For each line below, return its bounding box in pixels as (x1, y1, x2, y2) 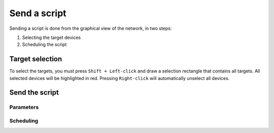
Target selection (9, 55, 62, 63)
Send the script (9, 88, 59, 97)
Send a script (9, 8, 66, 19)
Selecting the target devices (22, 34, 81, 40)
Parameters (9, 104, 39, 111)
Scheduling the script (22, 41, 67, 48)
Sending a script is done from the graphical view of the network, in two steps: (9, 25, 172, 31)
